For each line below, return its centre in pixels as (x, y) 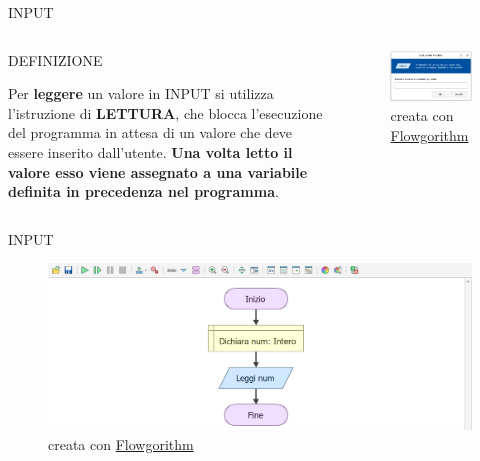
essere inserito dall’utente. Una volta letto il (150, 151)
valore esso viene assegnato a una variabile (158, 171)
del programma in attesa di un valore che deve (150, 132)
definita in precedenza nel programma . (143, 191)
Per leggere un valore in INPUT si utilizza (141, 93)
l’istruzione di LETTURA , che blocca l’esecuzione (165, 112)
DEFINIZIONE (55, 59)
